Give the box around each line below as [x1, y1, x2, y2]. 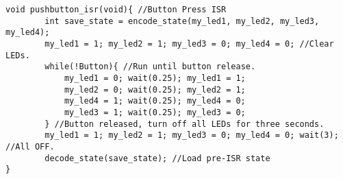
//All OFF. [5, 141, 55, 152]
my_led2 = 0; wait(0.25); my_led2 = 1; [64, 84, 246, 95]
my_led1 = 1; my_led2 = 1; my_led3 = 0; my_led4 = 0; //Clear [45, 38, 334, 49]
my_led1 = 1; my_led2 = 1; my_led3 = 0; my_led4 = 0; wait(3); [45, 130, 339, 141]
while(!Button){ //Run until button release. [45, 62, 256, 72]
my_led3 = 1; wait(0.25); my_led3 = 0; [64, 107, 246, 117]
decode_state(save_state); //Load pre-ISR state [45, 153, 270, 163]
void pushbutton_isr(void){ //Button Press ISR [5, 5, 227, 14]
